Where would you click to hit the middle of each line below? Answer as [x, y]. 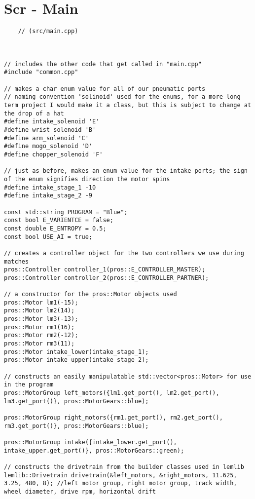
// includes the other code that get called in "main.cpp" [103, 64]
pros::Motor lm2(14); [39, 311]
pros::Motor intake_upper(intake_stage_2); [76, 360]
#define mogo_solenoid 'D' [48, 146]
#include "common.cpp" [41, 72]
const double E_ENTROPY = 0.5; [55, 228]
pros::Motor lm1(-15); [41, 302]
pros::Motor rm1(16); [39, 327]
